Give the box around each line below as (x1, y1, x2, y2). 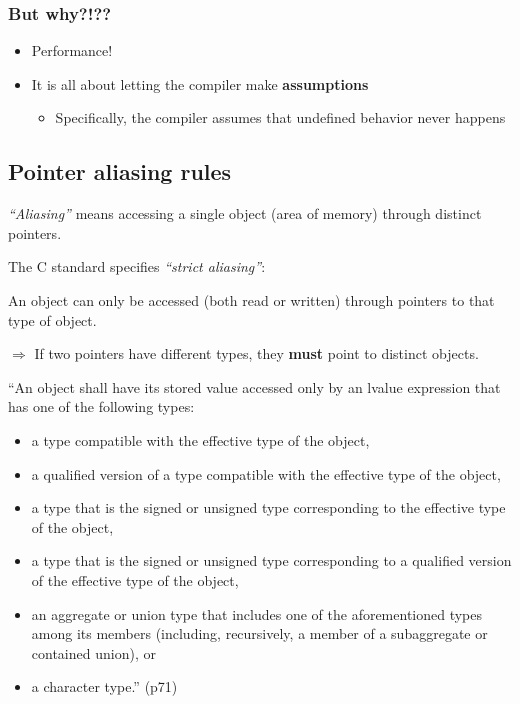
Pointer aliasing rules (8, 156, 232, 187)
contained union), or (31, 642, 156, 663)
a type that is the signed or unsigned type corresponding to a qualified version (31, 550, 512, 571)
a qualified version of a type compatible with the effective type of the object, (31, 463, 501, 484)
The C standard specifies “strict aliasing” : (8, 256, 266, 277)
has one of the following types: (8, 396, 195, 417)
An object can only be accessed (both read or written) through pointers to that (8, 289, 495, 310)
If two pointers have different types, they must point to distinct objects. (34, 343, 479, 364)
